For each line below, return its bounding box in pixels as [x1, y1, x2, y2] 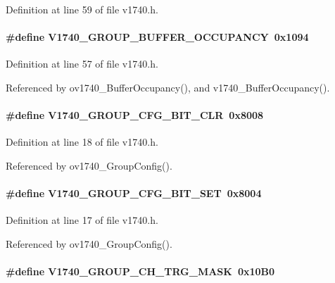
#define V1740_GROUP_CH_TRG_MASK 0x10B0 [6, 264, 275, 279]
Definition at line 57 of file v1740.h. [6, 56, 158, 71]
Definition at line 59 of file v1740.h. [6, 2, 158, 16]
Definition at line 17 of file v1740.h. [6, 213, 158, 227]
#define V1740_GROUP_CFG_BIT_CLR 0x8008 [6, 108, 264, 122]
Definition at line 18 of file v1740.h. [6, 134, 158, 149]
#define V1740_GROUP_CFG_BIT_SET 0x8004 [6, 186, 262, 201]
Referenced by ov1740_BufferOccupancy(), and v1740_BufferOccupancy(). [6, 80, 330, 94]
